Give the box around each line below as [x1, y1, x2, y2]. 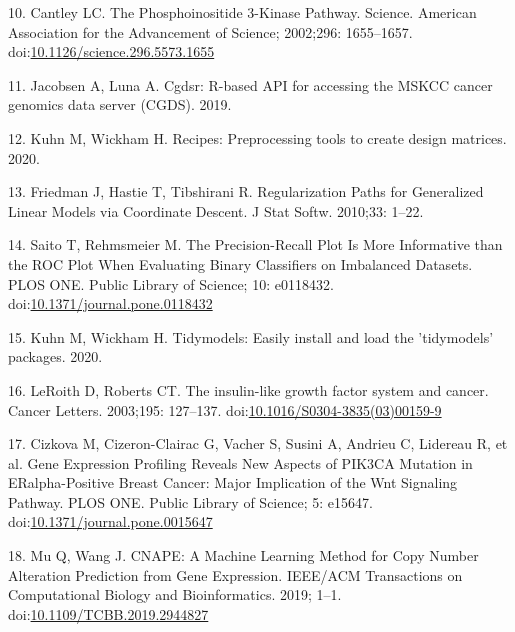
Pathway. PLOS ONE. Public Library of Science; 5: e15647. [8, 491, 373, 512]
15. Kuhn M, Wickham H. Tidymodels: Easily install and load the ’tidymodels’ [8, 326, 494, 347]
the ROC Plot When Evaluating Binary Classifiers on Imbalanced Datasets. [8, 253, 473, 274]
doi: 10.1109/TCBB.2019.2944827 [8, 603, 209, 624]
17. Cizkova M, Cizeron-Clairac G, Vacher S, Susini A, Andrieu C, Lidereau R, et [8, 433, 508, 454]
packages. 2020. [8, 346, 103, 367]
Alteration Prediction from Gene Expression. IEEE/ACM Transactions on [8, 564, 463, 585]
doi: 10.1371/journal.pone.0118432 [8, 293, 213, 314]
